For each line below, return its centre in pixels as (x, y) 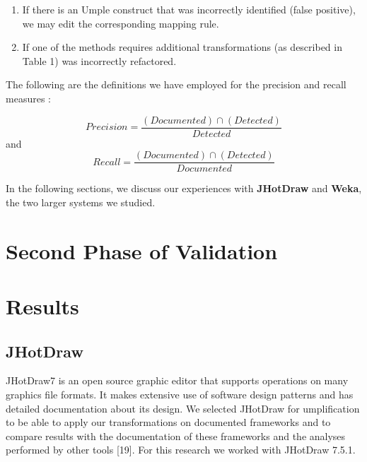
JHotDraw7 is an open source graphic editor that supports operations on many (177, 380)
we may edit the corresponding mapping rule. (121, 23)
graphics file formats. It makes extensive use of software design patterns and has (180, 395)
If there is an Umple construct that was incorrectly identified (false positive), (189, 9)
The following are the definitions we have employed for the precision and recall (176, 84)
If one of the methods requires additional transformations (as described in (182, 47)
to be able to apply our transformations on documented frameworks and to (168, 422)
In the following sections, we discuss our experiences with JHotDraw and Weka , (184, 188)
